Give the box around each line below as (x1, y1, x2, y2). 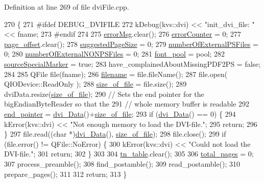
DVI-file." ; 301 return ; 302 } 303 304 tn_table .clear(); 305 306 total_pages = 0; (4, 148, 254, 159)
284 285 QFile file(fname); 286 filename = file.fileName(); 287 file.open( (4, 68, 228, 79)
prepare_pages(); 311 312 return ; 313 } (4, 168, 127, 179)
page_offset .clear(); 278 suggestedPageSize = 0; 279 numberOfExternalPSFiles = (4, 38, 258, 49)
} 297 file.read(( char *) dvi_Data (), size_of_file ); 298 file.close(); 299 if (4, 128, 226, 139)
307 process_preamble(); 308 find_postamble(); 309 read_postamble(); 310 (4, 158, 241, 169)
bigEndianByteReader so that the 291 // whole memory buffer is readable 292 (4, 98, 250, 109)
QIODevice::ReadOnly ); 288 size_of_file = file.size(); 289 (4, 79, 187, 89)
